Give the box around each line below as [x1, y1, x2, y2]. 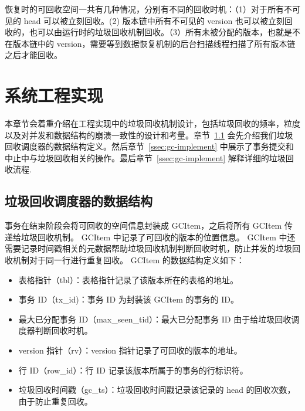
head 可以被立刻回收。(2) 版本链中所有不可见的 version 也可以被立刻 [23, 14, 284, 26]
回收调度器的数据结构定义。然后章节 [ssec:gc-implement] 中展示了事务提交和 [5, 140, 294, 152]
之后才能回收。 [5, 49, 62, 61]
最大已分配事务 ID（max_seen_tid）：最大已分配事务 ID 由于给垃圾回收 [18, 313, 292, 325]
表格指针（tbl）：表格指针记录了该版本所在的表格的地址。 [18, 273, 238, 286]
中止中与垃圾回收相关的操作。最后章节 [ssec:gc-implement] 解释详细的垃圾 [5, 151, 286, 164]
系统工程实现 [5, 83, 104, 107]
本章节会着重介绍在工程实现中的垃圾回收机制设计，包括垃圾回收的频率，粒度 [5, 117, 300, 130]
